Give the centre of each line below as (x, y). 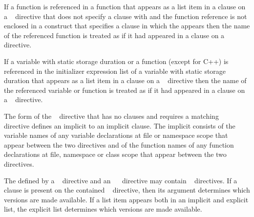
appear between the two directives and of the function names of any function (119, 144)
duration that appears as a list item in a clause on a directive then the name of (125, 80)
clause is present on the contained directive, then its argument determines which (127, 190)
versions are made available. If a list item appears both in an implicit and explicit (126, 199)
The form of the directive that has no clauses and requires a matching (111, 116)
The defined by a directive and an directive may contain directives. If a (121, 180)
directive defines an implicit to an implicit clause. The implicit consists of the (120, 125)
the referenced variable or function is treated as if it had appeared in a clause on (125, 90)
